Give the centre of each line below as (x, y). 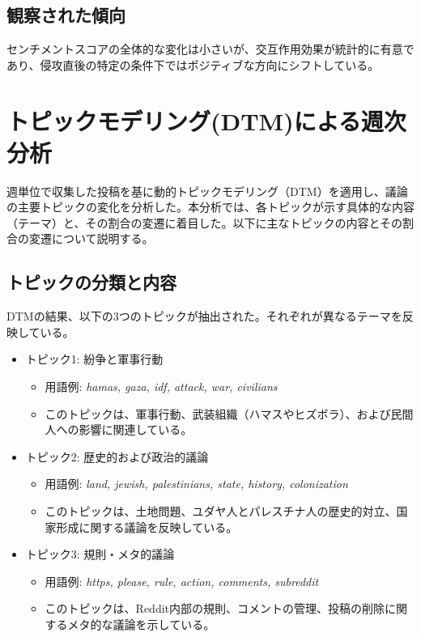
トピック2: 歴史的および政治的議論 (117, 456)
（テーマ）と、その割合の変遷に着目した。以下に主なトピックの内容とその (205, 222)
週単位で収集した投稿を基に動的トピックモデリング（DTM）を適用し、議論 (207, 191)
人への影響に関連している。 (119, 429)
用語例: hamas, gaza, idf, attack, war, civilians (161, 386)
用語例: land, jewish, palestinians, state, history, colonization (196, 484)
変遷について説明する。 (91, 238)
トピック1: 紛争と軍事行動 (94, 359)
